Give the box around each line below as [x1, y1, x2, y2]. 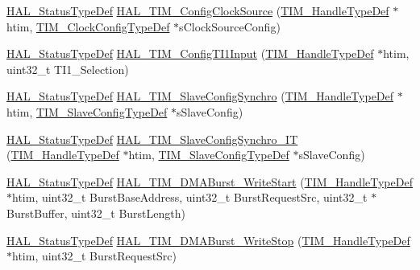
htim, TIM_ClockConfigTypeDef [6, 18, 170, 35]
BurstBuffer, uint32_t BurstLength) [6, 204, 185, 221]
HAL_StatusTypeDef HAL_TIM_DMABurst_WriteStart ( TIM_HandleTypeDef [6, 173, 413, 190]
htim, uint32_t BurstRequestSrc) [12, 247, 177, 264]
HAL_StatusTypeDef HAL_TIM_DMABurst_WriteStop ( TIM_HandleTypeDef [6, 231, 410, 248]
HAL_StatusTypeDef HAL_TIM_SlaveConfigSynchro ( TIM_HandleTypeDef [6, 88, 394, 104]
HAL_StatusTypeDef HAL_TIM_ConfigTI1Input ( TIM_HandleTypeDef [6, 45, 374, 62]
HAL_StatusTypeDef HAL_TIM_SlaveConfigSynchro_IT [6, 130, 298, 147]
